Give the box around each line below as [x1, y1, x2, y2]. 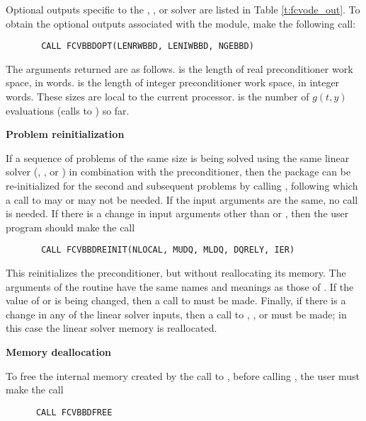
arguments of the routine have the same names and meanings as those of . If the [6, 279, 354, 294]
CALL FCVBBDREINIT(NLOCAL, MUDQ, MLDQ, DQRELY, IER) [41, 245, 295, 255]
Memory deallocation [6, 345, 111, 359]
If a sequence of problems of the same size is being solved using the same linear [6, 150, 350, 165]
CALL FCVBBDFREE [35, 407, 113, 417]
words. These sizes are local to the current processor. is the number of [6, 89, 309, 104]
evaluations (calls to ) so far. [6, 103, 130, 117]
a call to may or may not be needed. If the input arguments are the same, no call [6, 192, 358, 207]
